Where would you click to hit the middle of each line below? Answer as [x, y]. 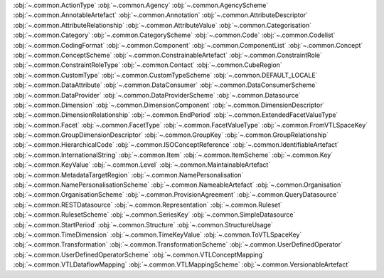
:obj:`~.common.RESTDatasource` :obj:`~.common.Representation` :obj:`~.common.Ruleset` [148, 205]
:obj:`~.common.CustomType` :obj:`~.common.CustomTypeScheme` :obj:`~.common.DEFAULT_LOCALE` [165, 75]
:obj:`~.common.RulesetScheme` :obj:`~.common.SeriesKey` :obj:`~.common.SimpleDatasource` [154, 215]
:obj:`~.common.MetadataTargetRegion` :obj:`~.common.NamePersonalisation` [128, 175]
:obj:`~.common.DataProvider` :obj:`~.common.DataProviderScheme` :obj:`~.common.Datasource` [157, 95]
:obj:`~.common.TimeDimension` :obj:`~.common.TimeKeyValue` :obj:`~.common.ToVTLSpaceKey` [158, 235]
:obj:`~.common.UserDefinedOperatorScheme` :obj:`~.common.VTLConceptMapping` [139, 254]
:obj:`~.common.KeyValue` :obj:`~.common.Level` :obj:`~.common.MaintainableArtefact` [142, 165]
